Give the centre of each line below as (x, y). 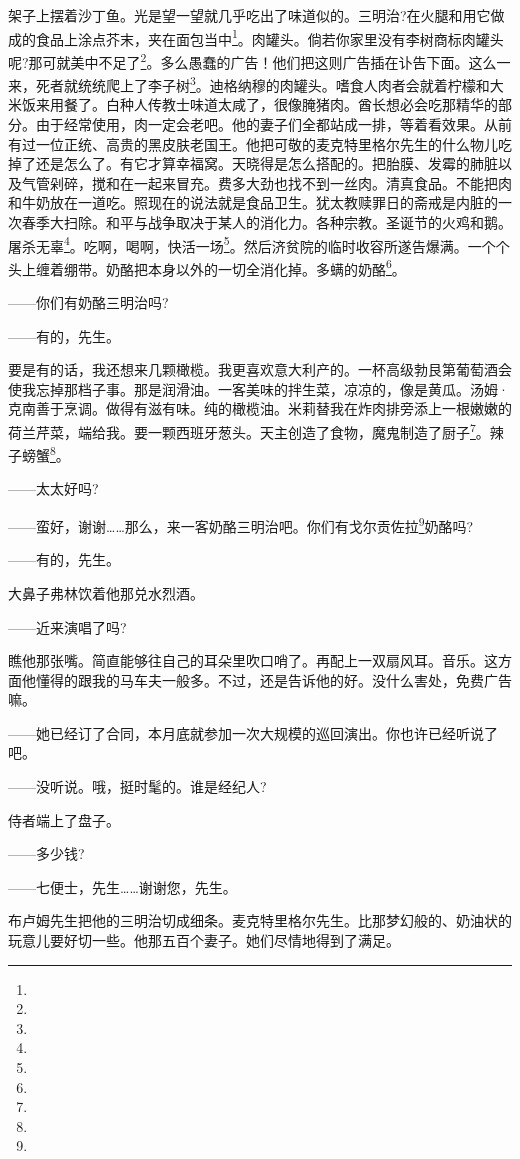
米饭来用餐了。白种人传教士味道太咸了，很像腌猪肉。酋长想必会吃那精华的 (253, 104)
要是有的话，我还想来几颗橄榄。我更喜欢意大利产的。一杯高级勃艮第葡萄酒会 (260, 369)
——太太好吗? (53, 488)
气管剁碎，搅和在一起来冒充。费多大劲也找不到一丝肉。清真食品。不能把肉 (266, 182)
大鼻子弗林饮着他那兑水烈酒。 (106, 592)
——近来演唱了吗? (67, 626)
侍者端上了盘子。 (64, 819)
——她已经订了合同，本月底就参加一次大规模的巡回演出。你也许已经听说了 (253, 732)
